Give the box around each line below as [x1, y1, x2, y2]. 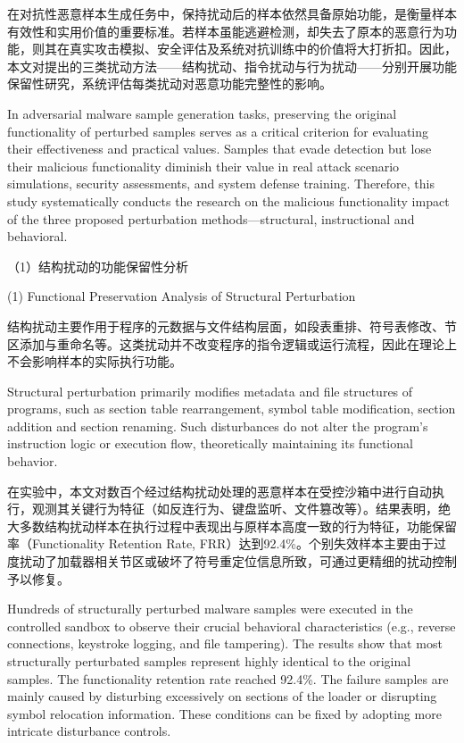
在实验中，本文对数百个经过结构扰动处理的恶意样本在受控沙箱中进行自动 [7, 481, 432, 500]
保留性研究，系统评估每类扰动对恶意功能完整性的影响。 [7, 74, 332, 93]
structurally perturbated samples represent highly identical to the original [7, 652, 411, 670]
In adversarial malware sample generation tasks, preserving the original [7, 104, 397, 122]
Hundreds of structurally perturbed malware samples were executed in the [7, 599, 413, 618]
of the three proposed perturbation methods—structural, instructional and [7, 209, 415, 228]
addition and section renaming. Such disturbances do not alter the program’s [7, 416, 428, 435]
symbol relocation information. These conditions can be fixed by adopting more [7, 704, 442, 722]
